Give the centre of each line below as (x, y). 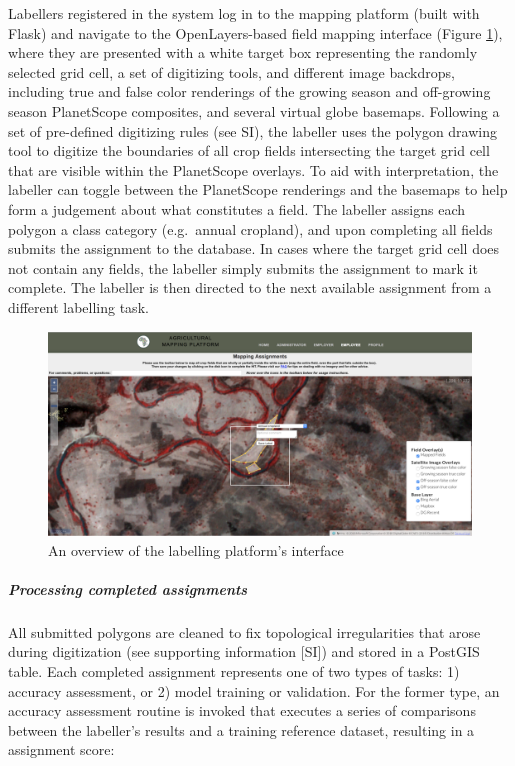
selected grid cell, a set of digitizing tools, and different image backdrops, (231, 71)
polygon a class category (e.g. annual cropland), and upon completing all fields (250, 228)
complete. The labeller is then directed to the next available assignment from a (250, 287)
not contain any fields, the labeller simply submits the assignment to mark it (243, 267)
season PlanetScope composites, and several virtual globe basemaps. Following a (254, 110)
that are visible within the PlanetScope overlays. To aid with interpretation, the (253, 169)
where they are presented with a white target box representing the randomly (243, 52)
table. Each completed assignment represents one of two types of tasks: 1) (234, 670)
